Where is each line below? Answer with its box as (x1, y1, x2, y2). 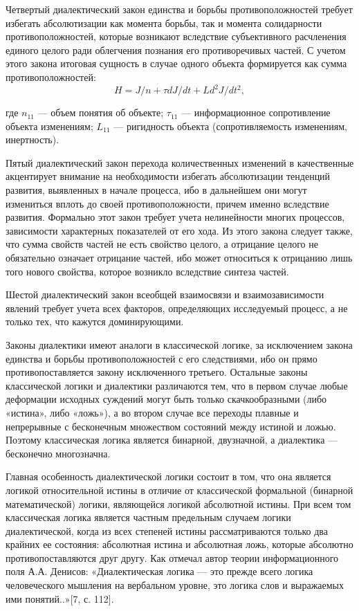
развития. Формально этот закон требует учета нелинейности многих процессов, (6, 210, 345, 224)
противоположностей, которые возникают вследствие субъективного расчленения (6, 29, 347, 44)
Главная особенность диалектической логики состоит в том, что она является (6, 469, 331, 484)
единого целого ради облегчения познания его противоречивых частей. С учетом (6, 42, 346, 57)
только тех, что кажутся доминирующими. (6, 314, 184, 329)
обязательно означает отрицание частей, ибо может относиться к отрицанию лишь (6, 250, 353, 264)
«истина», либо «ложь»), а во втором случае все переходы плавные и (6, 405, 299, 419)
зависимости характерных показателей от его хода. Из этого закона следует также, (6, 223, 353, 237)
